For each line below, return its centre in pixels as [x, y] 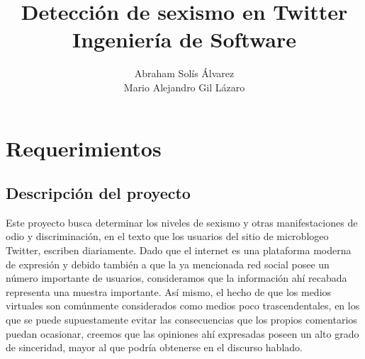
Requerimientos [84, 148]
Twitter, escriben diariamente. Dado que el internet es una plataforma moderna [179, 250]
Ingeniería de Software [184, 39]
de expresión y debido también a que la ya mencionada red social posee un [168, 264]
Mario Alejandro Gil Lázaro [184, 87]
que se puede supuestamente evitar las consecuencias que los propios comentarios [181, 320]
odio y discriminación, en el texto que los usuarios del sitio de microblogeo [167, 236]
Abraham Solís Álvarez [184, 73]
